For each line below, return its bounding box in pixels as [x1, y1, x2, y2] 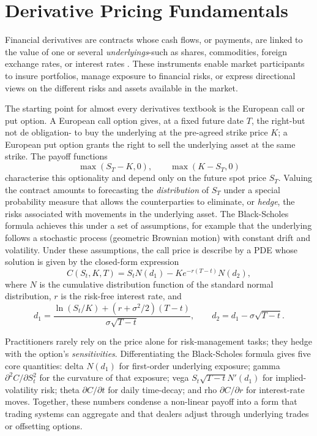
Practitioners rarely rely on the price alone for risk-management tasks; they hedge [5, 335, 313, 348]
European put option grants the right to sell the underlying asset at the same [5, 137, 296, 150]
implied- [275, 371, 307, 384]
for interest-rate [245, 383, 305, 396]
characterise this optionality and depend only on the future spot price [5, 171, 267, 184]
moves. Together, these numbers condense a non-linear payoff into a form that [5, 395, 297, 408]
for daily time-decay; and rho [108, 383, 217, 396]
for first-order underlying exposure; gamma [119, 359, 280, 372]
